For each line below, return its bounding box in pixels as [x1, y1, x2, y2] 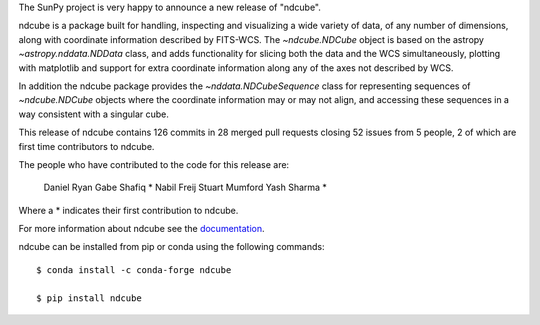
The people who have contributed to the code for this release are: [18, 158, 290, 170]
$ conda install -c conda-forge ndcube [36, 264, 232, 275]
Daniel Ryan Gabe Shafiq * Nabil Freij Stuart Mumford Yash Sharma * [43, 181, 327, 194]
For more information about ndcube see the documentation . [18, 223, 265, 235]
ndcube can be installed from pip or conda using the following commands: [18, 241, 325, 253]
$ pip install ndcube [36, 292, 142, 304]
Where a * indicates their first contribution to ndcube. [18, 204, 239, 216]
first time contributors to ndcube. [18, 140, 155, 152]
